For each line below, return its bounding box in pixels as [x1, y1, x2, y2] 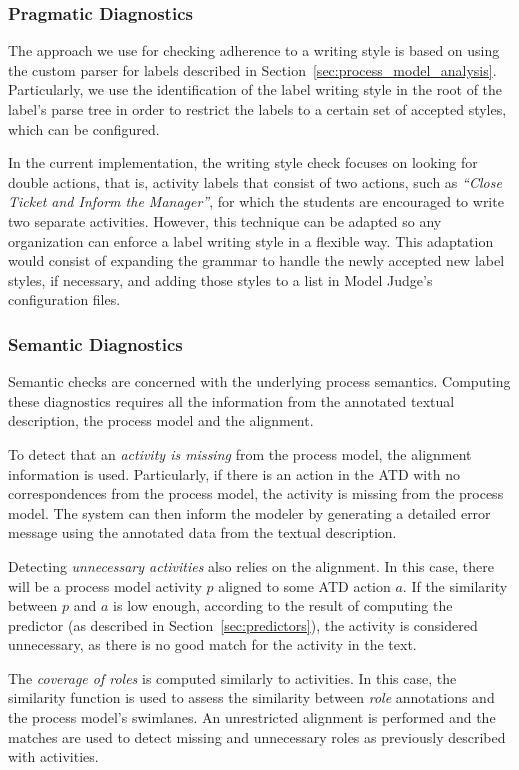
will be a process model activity [8, 575, 202, 596]
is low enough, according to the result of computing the [113, 595, 453, 616]
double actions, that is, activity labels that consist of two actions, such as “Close [8, 171, 502, 192]
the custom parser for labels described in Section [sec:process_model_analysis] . [8, 59, 497, 80]
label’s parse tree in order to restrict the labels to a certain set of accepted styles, [8, 99, 507, 119]
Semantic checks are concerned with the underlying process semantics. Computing [8, 371, 511, 392]
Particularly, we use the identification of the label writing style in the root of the [8, 79, 503, 100]
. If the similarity [402, 575, 508, 596]
